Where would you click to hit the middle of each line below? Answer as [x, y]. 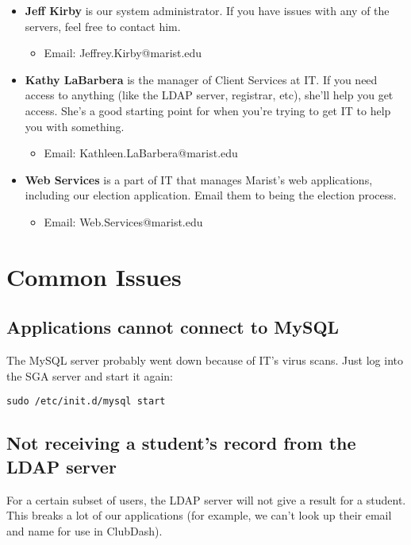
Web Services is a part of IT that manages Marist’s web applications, [199, 179]
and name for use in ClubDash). [85, 530]
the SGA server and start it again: [90, 375]
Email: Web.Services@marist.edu [123, 221]
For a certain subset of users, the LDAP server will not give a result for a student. [206, 499]
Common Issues [94, 276]
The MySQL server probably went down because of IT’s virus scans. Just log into [205, 360]
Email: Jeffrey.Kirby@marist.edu [123, 53]
